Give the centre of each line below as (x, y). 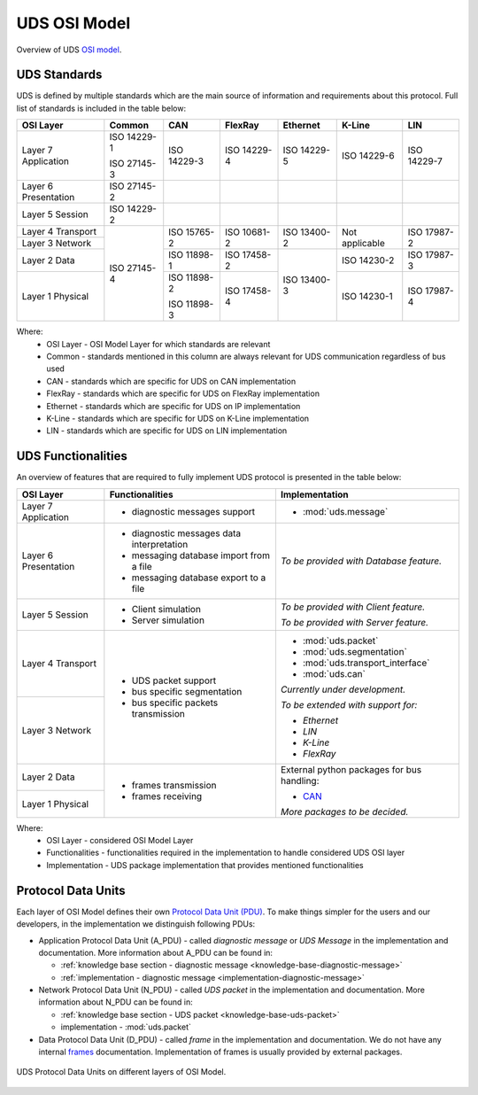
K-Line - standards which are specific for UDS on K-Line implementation (178, 418)
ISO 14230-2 (368, 260)
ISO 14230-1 (367, 297)
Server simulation (168, 620)
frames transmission (174, 785)
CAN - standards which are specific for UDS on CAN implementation (171, 381)
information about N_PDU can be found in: (116, 1002)
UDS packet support (174, 680)
